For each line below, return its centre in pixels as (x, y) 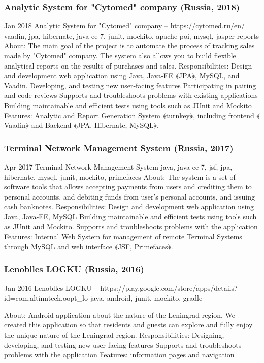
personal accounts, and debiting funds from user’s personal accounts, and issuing (130, 196)
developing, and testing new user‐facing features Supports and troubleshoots (123, 344)
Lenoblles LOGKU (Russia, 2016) (74, 269)
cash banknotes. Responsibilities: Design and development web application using (129, 206)
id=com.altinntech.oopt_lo (46, 298)
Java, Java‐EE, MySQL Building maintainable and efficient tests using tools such (130, 216)
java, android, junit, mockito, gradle (146, 298)
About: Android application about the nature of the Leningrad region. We (120, 315)
